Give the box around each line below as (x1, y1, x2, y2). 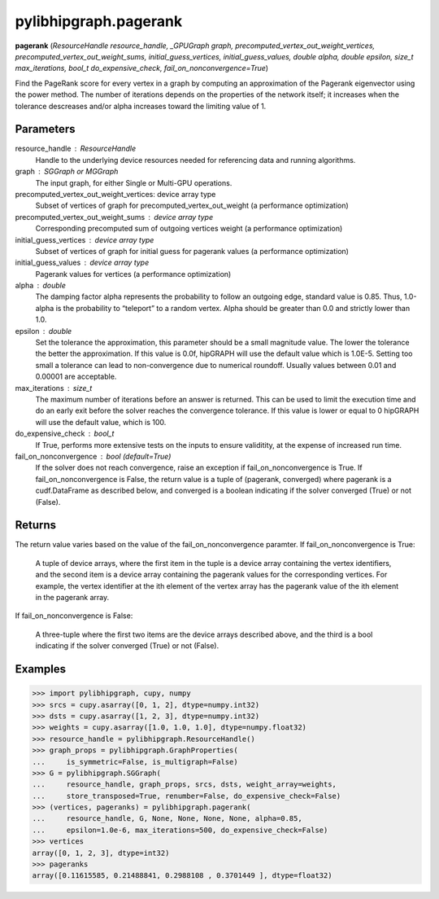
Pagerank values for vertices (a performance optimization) (35, 269, 232, 278)
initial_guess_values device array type (15, 257, 150, 268)
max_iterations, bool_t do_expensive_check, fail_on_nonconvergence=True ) (15, 64, 268, 73)
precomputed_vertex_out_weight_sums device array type (15, 212, 214, 221)
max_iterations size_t (15, 383, 93, 392)
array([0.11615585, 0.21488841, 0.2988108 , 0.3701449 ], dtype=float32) (32, 871, 333, 880)
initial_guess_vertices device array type (15, 235, 154, 244)
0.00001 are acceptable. (35, 371, 117, 382)
